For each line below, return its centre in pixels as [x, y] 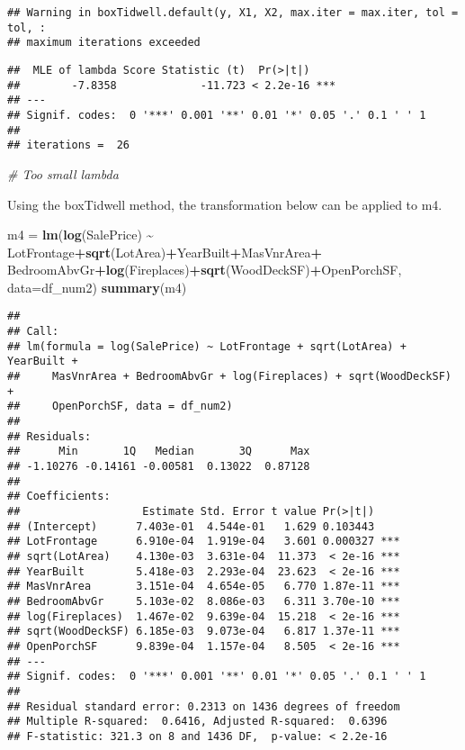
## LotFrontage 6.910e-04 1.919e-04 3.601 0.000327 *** [204, 542]
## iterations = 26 [69, 145]
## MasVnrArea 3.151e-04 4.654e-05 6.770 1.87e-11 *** [204, 587]
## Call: [33, 332]
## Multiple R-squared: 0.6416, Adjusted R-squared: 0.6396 [197, 722]
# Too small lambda [63, 173]
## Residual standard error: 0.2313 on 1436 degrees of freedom [204, 706]
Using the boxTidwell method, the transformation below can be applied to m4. [225, 204]
